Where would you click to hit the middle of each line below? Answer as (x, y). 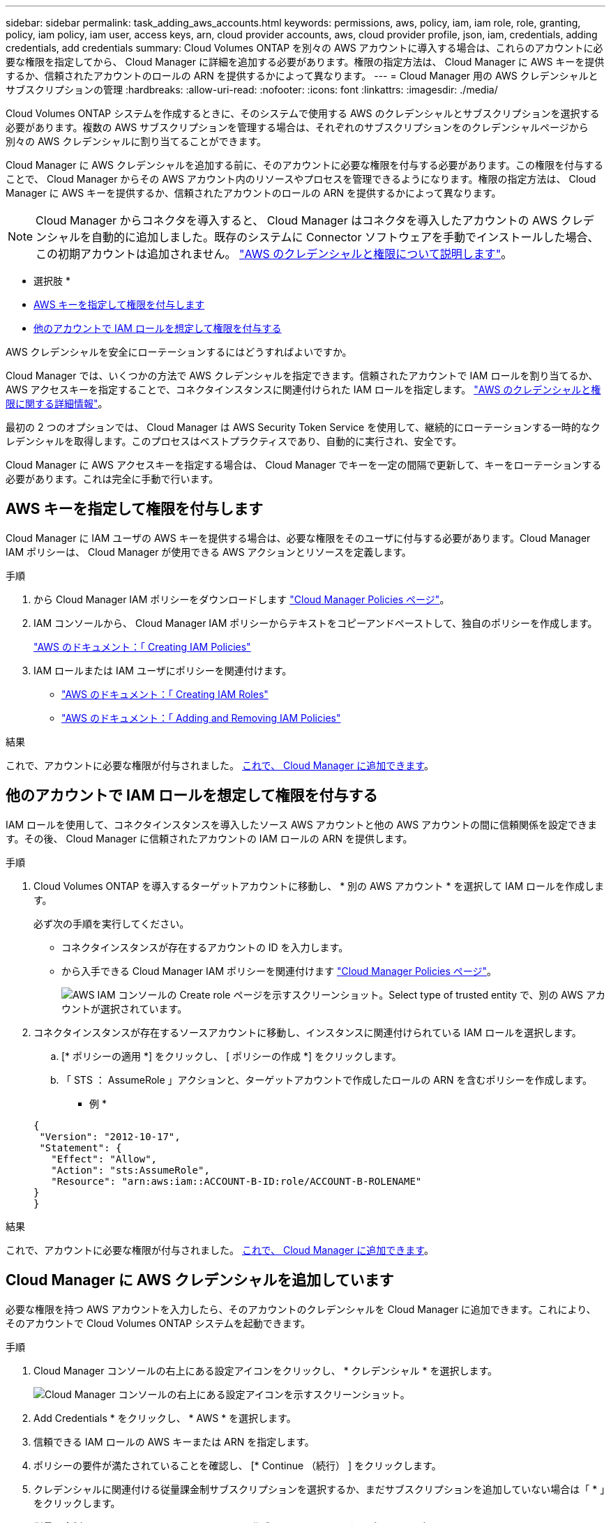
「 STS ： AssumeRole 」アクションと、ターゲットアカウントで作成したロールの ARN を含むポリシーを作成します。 (327, 1079)
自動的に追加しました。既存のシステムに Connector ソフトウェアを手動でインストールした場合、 (345, 237)
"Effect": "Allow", (104, 1159)
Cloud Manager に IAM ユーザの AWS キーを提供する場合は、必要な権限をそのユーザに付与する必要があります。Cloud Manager (298, 538)
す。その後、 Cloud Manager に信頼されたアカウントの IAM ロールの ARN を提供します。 (209, 838)
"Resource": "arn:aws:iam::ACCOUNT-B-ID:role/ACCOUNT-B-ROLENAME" (236, 1181)
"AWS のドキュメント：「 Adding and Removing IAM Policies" (201, 718)
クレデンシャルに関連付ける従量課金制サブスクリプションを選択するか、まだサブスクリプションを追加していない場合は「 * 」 (319, 1489)
